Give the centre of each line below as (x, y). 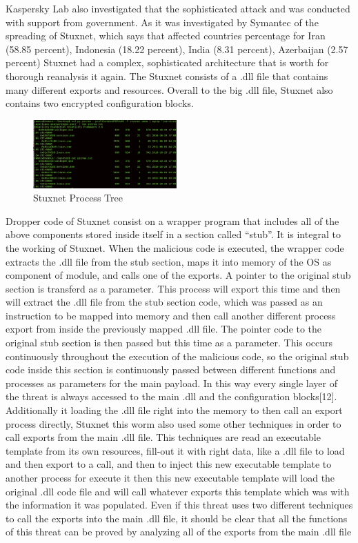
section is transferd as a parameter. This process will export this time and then (173, 288)
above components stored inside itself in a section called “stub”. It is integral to (173, 234)
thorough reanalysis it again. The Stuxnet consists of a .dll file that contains (167, 76)
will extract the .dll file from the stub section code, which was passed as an (164, 302)
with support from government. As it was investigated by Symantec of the (162, 22)
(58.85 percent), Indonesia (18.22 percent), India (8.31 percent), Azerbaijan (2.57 (177, 49)
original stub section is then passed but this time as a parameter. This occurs (169, 343)
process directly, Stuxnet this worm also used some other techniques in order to (173, 423)
